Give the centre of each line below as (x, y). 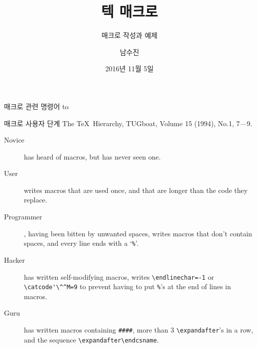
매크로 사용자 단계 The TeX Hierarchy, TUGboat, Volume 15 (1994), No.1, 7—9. (128, 123)
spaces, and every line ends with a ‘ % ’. (81, 243)
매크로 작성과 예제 (129, 35)
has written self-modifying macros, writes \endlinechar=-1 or (119, 276)
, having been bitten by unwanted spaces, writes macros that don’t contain (138, 233)
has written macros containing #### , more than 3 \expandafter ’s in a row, (139, 330)
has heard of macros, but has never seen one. (92, 156)
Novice (14, 140)
